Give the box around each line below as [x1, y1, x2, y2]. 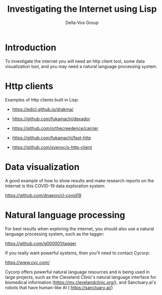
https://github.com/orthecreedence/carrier [12, 125, 99, 131]
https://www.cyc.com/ [5, 259, 50, 265]
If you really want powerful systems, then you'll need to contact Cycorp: [5, 250, 150, 256]
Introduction [5, 42, 57, 53]
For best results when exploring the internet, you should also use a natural [5, 225, 154, 231]
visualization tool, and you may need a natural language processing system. [5, 63, 158, 69]
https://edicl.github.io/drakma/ [12, 106, 74, 112]
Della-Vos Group [65, 20, 99, 25]
